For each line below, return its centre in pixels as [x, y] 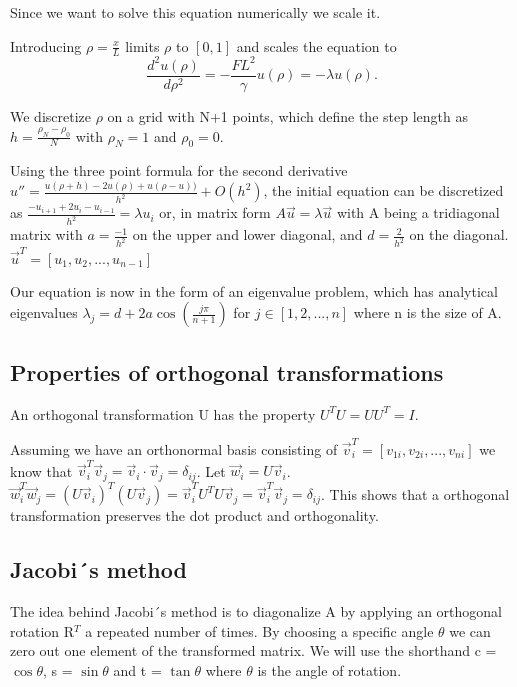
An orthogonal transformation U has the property [163, 413]
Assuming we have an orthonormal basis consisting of [174, 448]
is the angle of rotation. [329, 669]
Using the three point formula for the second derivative [179, 170]
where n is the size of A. [427, 312]
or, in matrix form [215, 212]
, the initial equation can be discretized [383, 190]
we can [470, 630]
